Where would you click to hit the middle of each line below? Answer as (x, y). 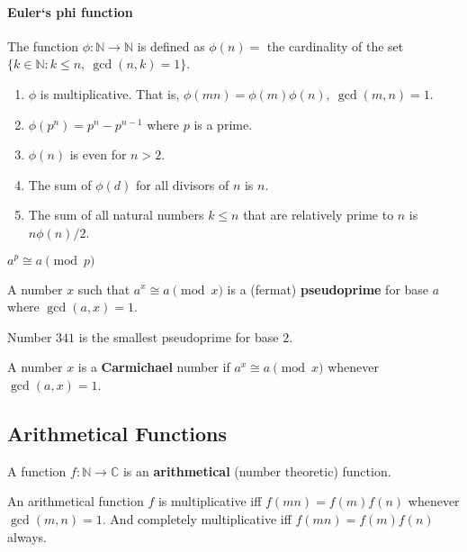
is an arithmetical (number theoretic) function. (257, 471)
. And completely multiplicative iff (197, 518)
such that (104, 289)
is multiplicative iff (210, 501)
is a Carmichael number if (154, 367)
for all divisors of (182, 184)
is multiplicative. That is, (110, 93)
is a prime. (223, 124)
